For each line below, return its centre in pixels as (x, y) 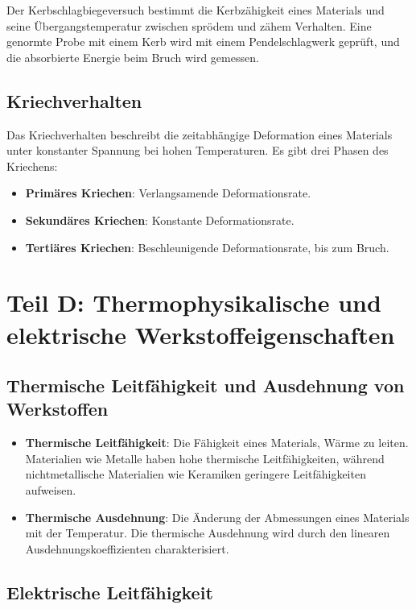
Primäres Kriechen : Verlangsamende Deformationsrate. (168, 193)
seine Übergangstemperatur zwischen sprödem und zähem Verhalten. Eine (189, 25)
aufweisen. (51, 490)
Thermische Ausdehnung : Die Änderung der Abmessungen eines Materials (217, 517)
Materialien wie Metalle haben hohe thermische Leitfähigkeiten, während (205, 458)
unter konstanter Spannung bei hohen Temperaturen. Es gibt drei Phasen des (198, 150)
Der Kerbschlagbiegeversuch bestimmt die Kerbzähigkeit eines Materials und (196, 10)
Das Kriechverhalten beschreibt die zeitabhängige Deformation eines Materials (200, 134)
